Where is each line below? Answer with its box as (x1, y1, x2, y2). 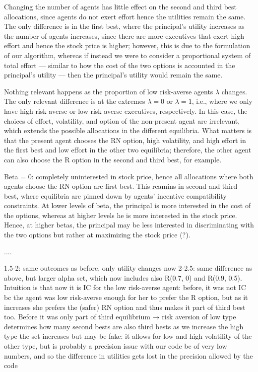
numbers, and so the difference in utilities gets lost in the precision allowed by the (4, 350, 253, 361)
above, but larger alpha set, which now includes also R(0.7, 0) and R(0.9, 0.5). (4, 272, 242, 283)
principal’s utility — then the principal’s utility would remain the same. (4, 70, 223, 80)
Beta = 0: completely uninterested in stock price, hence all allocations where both (4, 171, 254, 181)
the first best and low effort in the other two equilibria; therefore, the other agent (4, 145, 252, 155)
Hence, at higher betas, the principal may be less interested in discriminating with (4, 220, 254, 230)
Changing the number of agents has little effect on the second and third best (4, 1, 237, 11)
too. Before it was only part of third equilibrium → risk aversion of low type (4, 311, 236, 322)
